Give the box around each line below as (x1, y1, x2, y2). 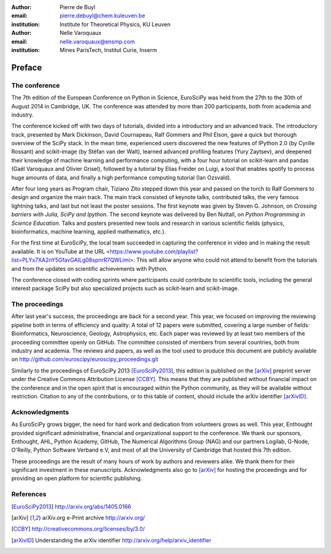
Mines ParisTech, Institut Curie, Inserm (59, 46, 158, 53)
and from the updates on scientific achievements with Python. (11, 265, 168, 272)
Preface (11, 62, 42, 73)
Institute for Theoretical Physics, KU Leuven (59, 20, 171, 28)
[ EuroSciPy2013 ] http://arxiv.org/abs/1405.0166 (11, 503, 131, 510)
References (11, 490, 47, 499)
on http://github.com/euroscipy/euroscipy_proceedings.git (11, 355, 159, 363)
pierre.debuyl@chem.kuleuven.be (59, 12, 145, 20)
